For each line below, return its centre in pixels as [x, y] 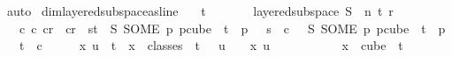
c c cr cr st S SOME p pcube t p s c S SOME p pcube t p [232, 28]
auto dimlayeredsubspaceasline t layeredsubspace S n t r [200, 11]
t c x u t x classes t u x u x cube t [211, 45]
